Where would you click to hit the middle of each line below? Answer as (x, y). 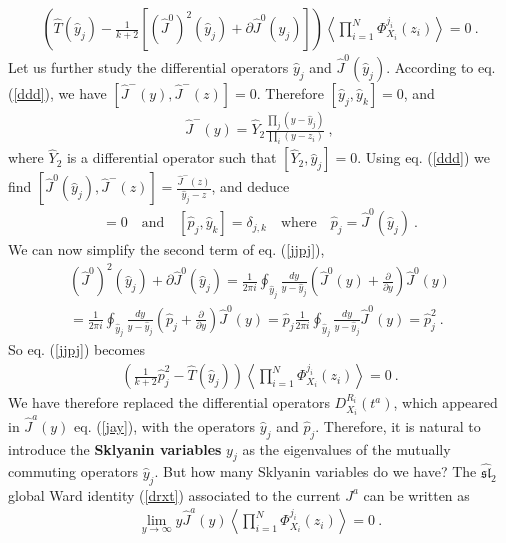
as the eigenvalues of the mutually (346, 448)
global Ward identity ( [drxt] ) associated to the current (174, 494)
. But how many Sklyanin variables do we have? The (315, 471)
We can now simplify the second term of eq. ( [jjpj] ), (166, 249)
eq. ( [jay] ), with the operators (165, 425)
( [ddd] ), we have (57, 92)
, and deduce (250, 186)
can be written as (416, 494)
